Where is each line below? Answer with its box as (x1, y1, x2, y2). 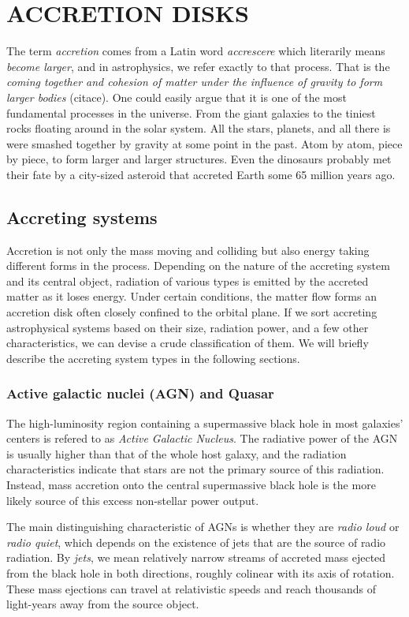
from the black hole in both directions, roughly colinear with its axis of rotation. (6, 564, 395, 581)
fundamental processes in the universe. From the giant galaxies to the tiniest (6, 104, 376, 121)
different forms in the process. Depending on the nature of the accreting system (6, 257, 390, 274)
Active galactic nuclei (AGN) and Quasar (6, 383, 274, 403)
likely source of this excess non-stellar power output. (6, 492, 259, 508)
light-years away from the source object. (6, 596, 199, 612)
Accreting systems (6, 204, 158, 229)
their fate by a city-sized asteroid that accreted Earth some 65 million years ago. (6, 166, 396, 182)
